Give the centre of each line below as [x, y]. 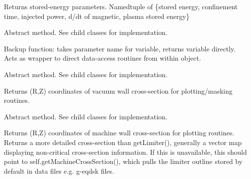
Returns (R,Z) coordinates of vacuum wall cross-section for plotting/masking [118, 90]
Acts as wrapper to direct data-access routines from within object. [102, 58]
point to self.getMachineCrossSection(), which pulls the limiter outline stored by [123, 161]
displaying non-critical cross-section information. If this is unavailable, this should [125, 152]
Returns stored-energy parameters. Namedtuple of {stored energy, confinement [121, 6]
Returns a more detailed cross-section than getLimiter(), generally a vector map [123, 142]
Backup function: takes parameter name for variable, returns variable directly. [120, 48]
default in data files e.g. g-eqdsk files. [59, 171]
